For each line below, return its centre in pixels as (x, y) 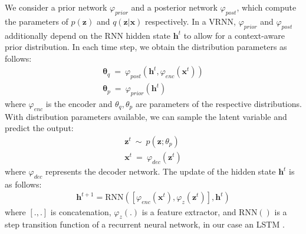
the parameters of (37, 21)
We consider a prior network (56, 7)
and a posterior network (174, 7)
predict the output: (39, 128)
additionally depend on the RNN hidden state (88, 35)
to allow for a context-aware (234, 35)
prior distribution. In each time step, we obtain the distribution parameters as (146, 47)
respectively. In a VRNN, (190, 21)
